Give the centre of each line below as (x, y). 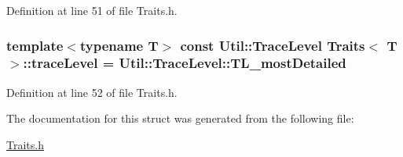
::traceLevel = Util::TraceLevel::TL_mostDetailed (185, 63)
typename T (119, 45)
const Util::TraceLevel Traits (273, 45)
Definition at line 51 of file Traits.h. (92, 10)
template (35, 45)
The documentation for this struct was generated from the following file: (180, 118)
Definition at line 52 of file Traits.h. (92, 92)
